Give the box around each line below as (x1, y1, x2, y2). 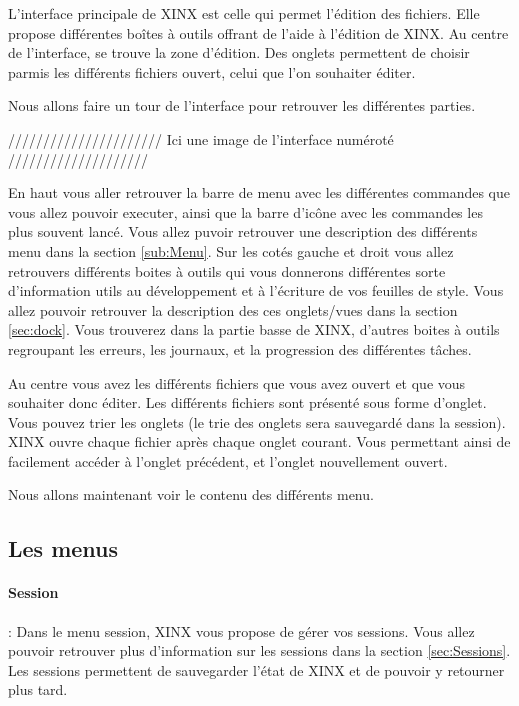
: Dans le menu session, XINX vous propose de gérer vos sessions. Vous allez (8, 620, 475, 641)
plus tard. (8, 679, 68, 700)
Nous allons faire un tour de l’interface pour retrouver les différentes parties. (8, 95, 476, 116)
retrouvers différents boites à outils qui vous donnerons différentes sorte (8, 260, 446, 281)
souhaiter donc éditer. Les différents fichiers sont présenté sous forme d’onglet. (8, 392, 487, 413)
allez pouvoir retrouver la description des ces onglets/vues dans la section (8, 299, 458, 320)
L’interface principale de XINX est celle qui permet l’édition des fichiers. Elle (8, 3, 480, 23)
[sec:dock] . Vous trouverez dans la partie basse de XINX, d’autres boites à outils (8, 319, 500, 340)
